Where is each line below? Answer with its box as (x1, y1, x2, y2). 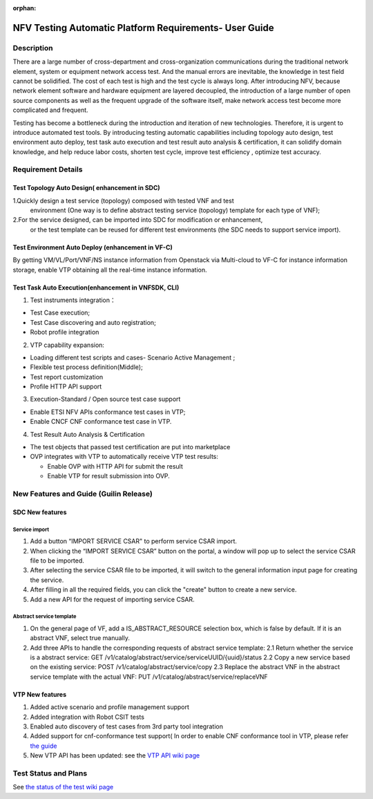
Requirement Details (12, 164, 83, 174)
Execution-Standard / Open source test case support (30, 395, 181, 404)
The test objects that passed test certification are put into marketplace (30, 443, 231, 451)
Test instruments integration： (30, 296, 117, 304)
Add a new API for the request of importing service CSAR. (30, 595, 195, 603)
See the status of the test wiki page (12, 783, 114, 791)
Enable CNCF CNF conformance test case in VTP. (30, 417, 172, 426)
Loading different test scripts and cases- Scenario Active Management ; (30, 353, 236, 361)
